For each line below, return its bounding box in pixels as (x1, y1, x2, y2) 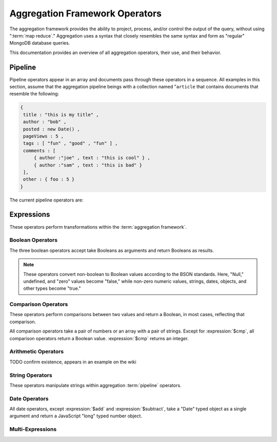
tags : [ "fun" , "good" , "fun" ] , (23, 140, 118, 146)
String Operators (9, 372, 52, 379)
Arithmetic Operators (9, 348, 64, 355)
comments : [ (23, 148, 56, 154)
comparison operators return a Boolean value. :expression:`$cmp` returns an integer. (9, 335, 189, 341)
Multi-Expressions (9, 426, 57, 433)
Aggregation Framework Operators (9, 8, 162, 19)
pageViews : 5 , (23, 133, 64, 139)
